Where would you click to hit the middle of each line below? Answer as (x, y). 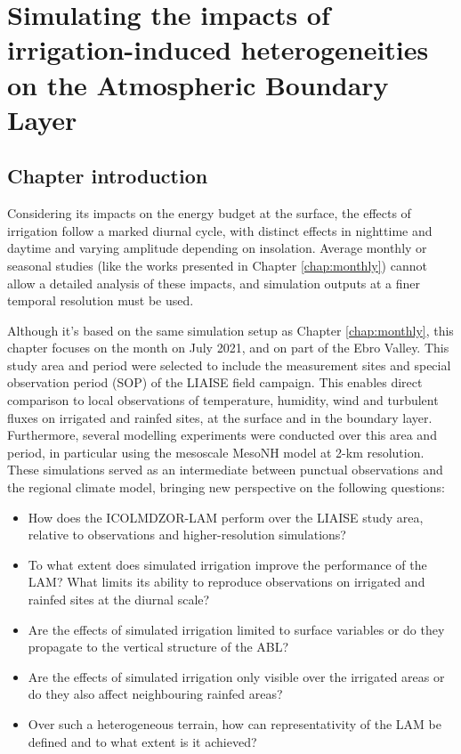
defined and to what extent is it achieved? (142, 741)
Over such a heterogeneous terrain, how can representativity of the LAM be (235, 723)
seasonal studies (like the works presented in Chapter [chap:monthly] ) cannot (217, 265)
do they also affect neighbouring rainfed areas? (155, 694)
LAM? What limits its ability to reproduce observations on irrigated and (226, 582)
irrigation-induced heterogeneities (218, 49)
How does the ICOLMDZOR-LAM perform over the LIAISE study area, (226, 517)
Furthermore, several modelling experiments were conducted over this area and (222, 435)
